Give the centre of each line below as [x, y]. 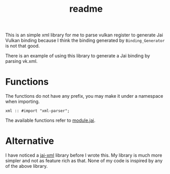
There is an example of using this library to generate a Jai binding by [78, 56]
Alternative [30, 141]
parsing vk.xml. [22, 61]
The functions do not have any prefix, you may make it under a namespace [84, 96]
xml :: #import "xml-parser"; [38, 111]
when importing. [23, 102]
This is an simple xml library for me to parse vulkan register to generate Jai [84, 35]
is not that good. [23, 46]
